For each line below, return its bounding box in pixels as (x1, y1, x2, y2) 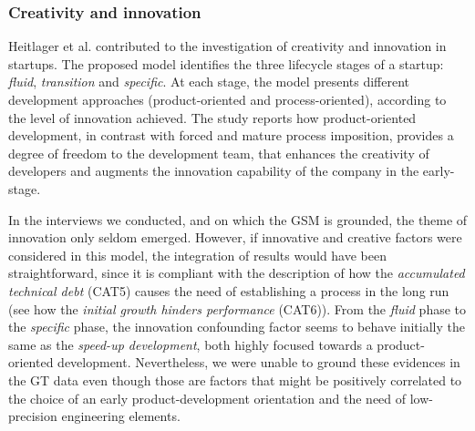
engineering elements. (61, 406, 181, 426)
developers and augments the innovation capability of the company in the (8, 161, 419, 180)
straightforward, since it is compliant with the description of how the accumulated (8, 263, 465, 282)
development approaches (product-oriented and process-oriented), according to (8, 90, 447, 108)
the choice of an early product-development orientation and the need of (8, 388, 407, 407)
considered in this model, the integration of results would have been (8, 245, 387, 264)
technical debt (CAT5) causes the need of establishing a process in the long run (8, 281, 449, 300)
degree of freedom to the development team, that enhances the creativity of (8, 143, 429, 162)
